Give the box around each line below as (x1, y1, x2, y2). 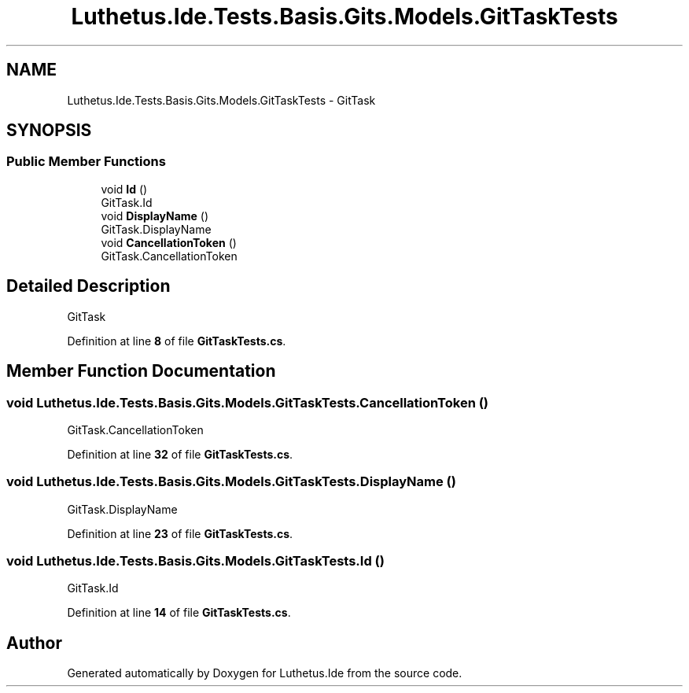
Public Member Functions (6, 153, 166, 170)
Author (6, 632, 62, 653)
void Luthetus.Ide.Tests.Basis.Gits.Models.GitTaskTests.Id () (6, 553, 385, 569)
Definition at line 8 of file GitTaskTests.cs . (67, 334, 286, 348)
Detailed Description (6, 276, 171, 297)
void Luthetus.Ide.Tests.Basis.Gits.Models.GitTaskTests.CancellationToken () (6, 394, 489, 411)
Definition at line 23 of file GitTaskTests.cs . (67, 526, 293, 540)
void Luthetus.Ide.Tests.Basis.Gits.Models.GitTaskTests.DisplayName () (6, 474, 456, 490)
